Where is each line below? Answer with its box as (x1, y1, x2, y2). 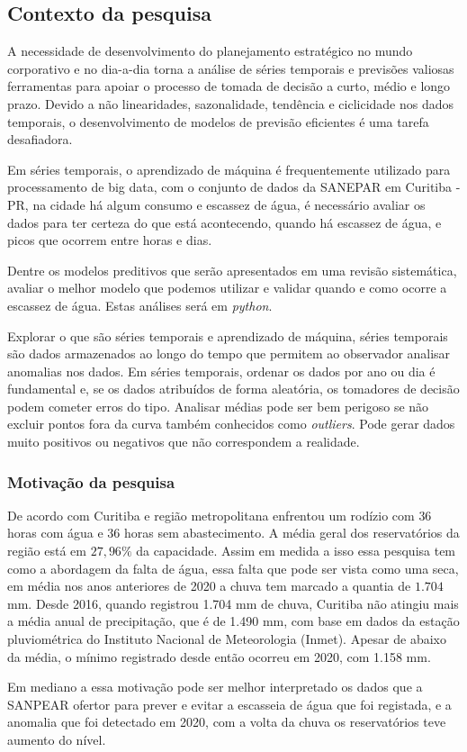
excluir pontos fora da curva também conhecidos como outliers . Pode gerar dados (7, 414, 455, 433)
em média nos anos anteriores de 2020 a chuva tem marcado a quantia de (7, 576, 411, 595)
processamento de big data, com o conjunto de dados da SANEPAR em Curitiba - (7, 177, 461, 196)
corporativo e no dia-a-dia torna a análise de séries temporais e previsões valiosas (7, 59, 454, 77)
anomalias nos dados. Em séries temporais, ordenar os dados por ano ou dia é (7, 361, 436, 380)
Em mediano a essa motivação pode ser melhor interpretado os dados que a (7, 677, 423, 696)
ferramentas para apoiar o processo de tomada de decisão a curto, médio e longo (7, 77, 451, 95)
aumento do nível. (7, 730, 106, 749)
